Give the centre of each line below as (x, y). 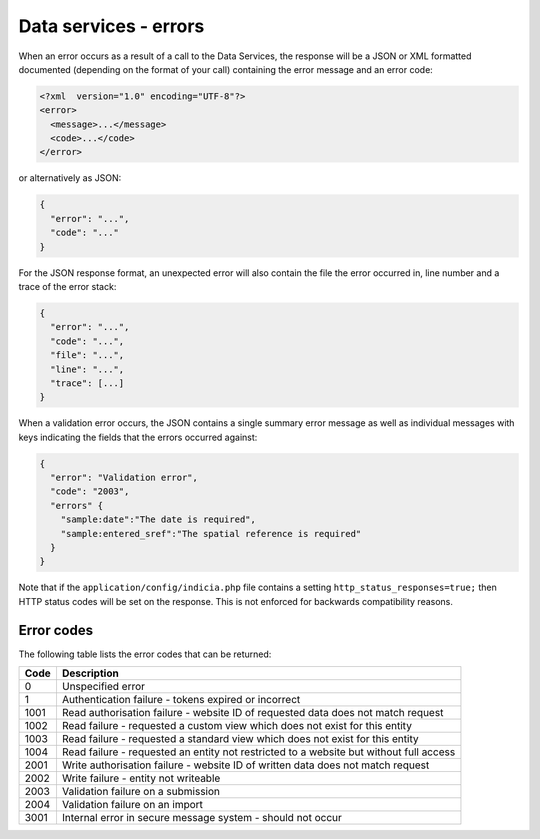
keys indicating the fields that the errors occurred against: (138, 437)
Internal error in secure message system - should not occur (201, 818)
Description (90, 673)
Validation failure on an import (132, 805)
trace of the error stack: (67, 286)
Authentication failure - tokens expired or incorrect (181, 700)
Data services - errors (111, 26)
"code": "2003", (90, 491)
